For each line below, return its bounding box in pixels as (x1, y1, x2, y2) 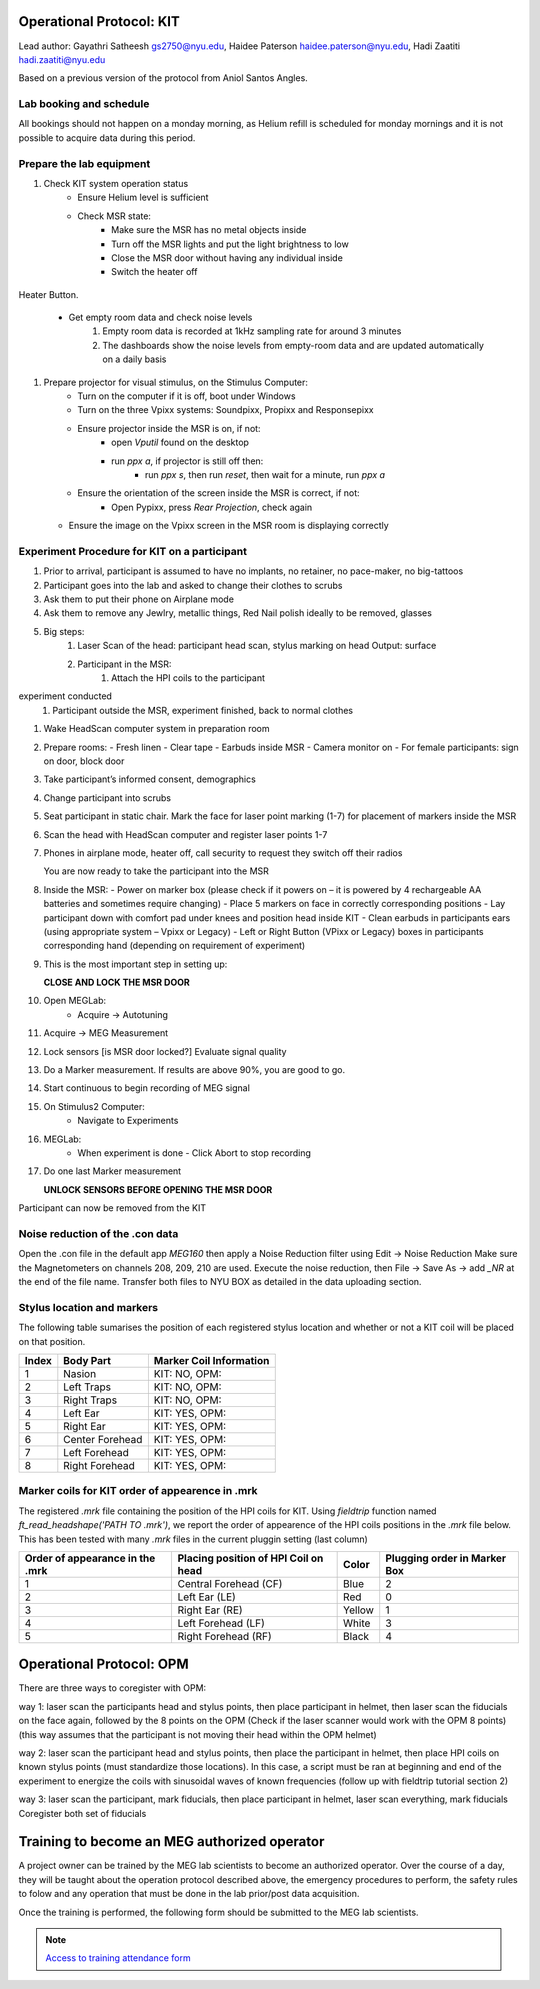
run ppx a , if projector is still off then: (111, 455, 264, 467)
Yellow (343, 1603, 375, 1617)
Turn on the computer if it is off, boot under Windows (77, 390, 296, 402)
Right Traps (63, 1393, 118, 1407)
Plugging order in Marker (385, 1551, 507, 1565)
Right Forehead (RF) (177, 1629, 272, 1643)
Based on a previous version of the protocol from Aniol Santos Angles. (18, 72, 309, 84)
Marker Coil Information (153, 1354, 270, 1367)
